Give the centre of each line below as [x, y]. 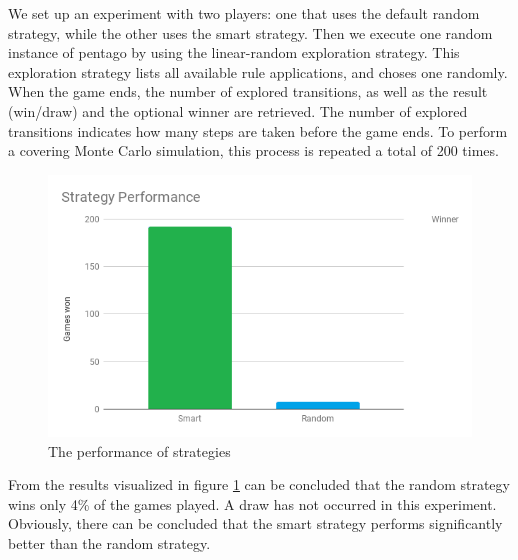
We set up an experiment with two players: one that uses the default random [244, 13]
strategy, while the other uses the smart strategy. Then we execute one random [250, 32]
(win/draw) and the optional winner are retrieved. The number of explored [238, 110]
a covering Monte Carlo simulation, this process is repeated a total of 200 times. [253, 150]
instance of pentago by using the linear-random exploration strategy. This [234, 52]
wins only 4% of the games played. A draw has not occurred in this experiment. [252, 503]
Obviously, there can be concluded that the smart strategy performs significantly [255, 523]
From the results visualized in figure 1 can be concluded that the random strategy [259, 484]
